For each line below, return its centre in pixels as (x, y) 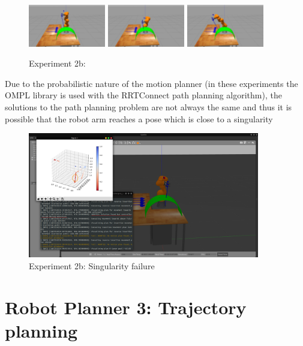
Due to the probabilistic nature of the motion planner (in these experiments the (151, 83)
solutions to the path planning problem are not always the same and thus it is (148, 107)
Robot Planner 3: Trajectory (126, 307)
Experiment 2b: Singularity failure (92, 266)
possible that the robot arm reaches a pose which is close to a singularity (139, 118)
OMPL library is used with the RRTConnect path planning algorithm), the (143, 95)
